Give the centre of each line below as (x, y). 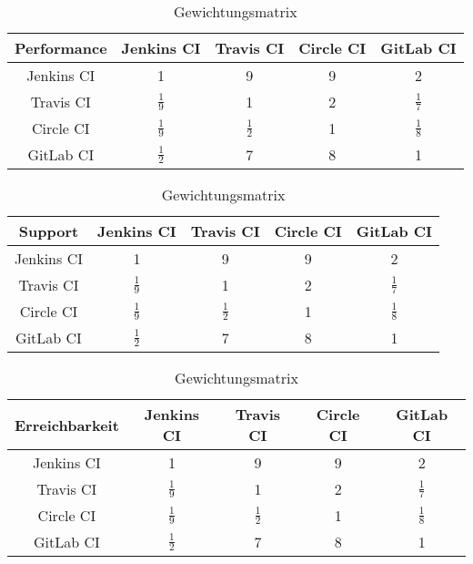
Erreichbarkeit (67, 425)
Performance (61, 48)
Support (49, 231)
